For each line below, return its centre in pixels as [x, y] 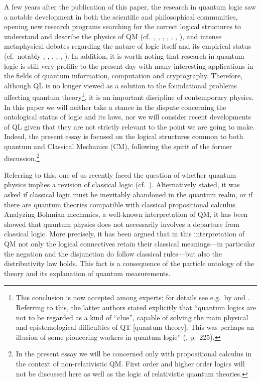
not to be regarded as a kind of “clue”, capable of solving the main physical [132, 317]
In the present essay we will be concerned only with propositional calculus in [134, 354]
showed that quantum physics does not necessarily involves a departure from [122, 224]
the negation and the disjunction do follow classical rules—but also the [113, 253]
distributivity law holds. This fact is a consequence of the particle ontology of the [129, 263]
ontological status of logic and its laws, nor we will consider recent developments [128, 117]
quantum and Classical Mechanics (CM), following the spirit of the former [118, 146]
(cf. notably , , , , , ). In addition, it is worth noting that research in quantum [124, 55]
